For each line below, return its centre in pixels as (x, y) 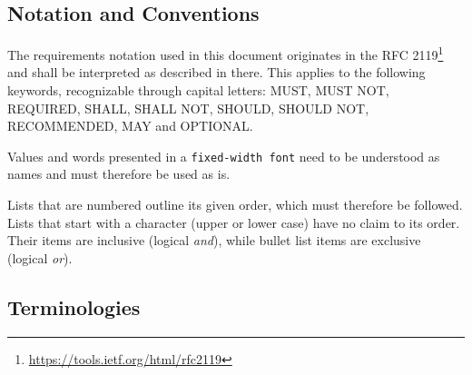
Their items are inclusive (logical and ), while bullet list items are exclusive (214, 240)
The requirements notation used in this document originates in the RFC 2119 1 (226, 53)
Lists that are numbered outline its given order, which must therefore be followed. (235, 205)
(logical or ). (40, 257)
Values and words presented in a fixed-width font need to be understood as (224, 156)
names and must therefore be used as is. (119, 174)
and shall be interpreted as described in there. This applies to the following (216, 72)
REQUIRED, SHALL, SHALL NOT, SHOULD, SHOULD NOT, (188, 108)
